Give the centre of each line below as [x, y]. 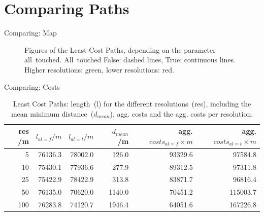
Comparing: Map [30, 33]
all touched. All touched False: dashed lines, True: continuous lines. [130, 60]
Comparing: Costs [32, 86]
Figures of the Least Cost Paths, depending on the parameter [120, 49]
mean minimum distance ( [52, 113]
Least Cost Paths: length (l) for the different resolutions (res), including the [132, 104]
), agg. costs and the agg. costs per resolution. [181, 113]
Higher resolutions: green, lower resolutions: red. [99, 69]
